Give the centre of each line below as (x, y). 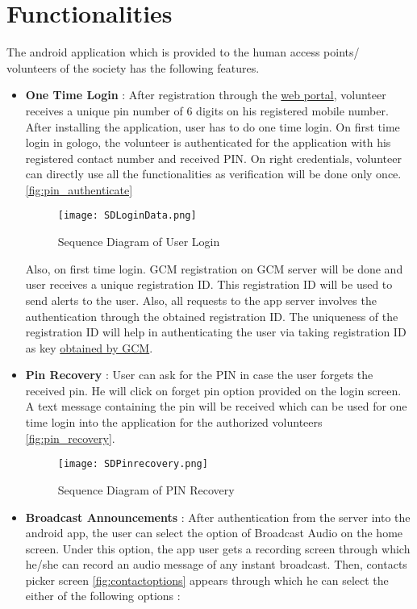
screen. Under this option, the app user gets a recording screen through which (218, 548)
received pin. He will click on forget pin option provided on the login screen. (213, 390)
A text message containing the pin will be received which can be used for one (216, 406)
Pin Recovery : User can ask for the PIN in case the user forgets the (199, 375)
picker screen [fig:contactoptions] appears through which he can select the (207, 580)
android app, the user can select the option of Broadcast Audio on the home (214, 533)
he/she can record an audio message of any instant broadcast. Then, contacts (216, 564)
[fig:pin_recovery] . (70, 438)
